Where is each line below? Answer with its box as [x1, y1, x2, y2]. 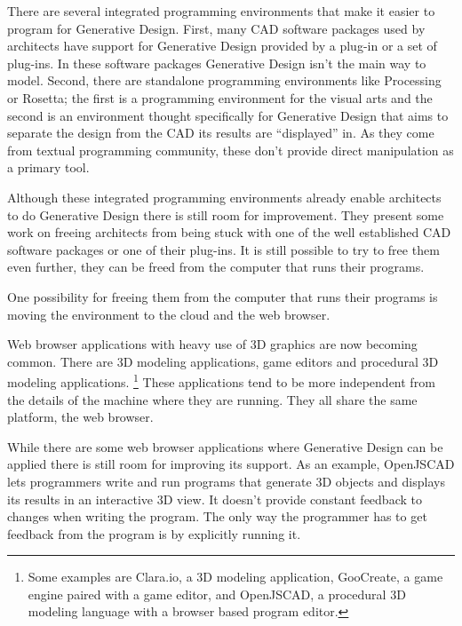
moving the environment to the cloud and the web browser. [7, 305, 331, 323]
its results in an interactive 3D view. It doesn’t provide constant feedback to [7, 489, 422, 508]
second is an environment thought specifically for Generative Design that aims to [7, 106, 449, 124]
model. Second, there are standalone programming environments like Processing [7, 71, 442, 90]
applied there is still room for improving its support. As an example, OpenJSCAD [7, 455, 455, 473]
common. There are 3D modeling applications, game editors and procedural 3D [7, 352, 439, 370]
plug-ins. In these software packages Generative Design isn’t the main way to [7, 53, 426, 72]
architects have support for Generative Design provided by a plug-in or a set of [7, 36, 437, 55]
